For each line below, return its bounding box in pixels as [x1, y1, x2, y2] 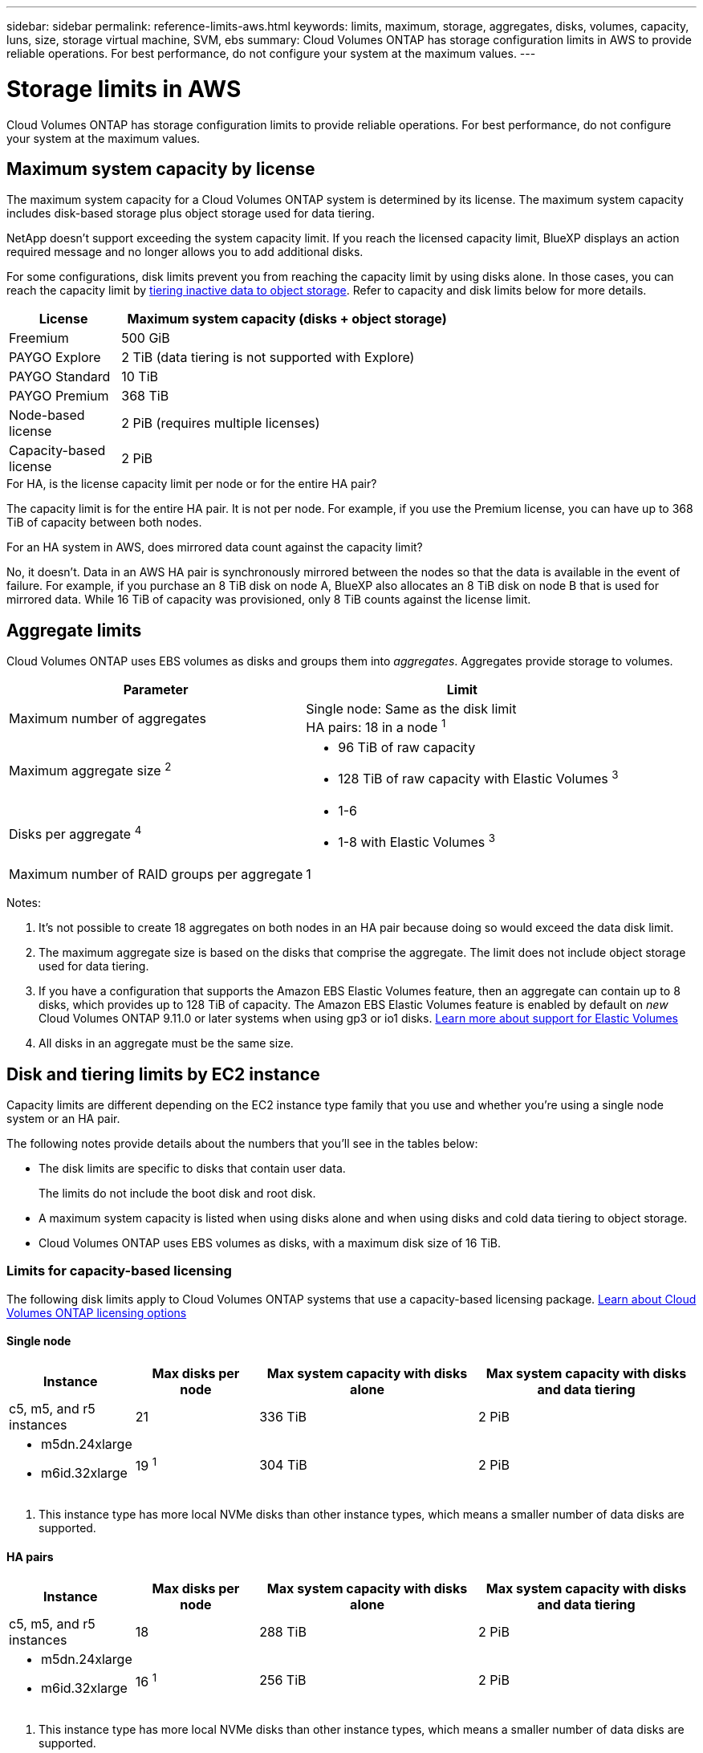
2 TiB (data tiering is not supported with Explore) [121, 349, 415, 366]
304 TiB [259, 1456, 307, 1473]
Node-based [9, 407, 85, 424]
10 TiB [121, 368, 159, 385]
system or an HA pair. [6, 1112, 120, 1126]
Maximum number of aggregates [9, 710, 206, 726]
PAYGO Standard [9, 368, 111, 385]
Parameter [123, 681, 189, 698]
